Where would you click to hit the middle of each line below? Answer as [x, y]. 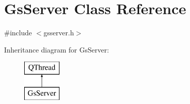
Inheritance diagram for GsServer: [57, 49]
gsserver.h [59, 33]
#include [18, 33]
